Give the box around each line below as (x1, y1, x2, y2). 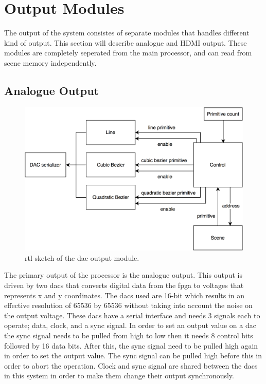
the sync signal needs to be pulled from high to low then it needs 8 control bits (4, 330, 253, 340)
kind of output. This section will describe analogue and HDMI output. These (4, 37, 247, 48)
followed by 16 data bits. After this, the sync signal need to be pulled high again (4, 340, 258, 351)
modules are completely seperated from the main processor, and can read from (4, 47, 252, 58)
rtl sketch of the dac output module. (25, 252, 139, 263)
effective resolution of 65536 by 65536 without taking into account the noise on (4, 300, 253, 311)
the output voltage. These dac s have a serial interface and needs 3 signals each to (4, 310, 260, 320)
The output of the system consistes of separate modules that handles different (4, 27, 250, 38)
